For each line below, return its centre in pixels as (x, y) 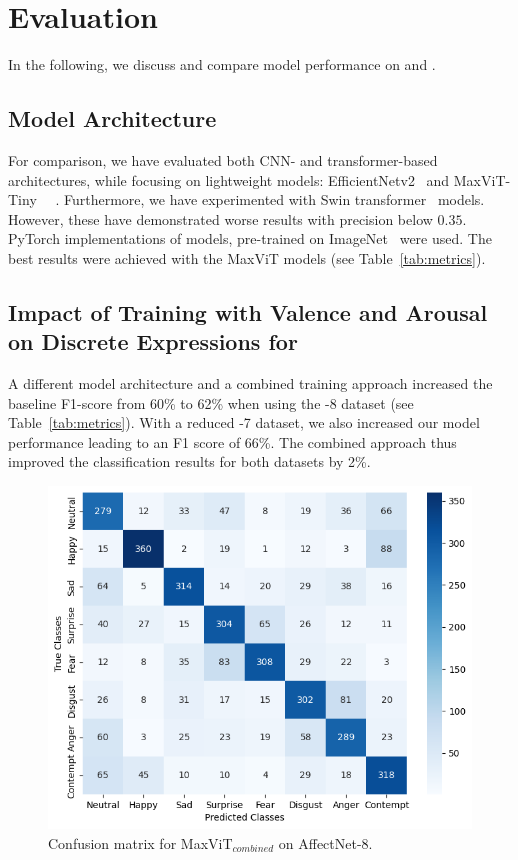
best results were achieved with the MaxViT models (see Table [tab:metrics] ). (247, 257)
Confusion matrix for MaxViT (140, 842)
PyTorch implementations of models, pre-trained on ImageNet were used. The (250, 238)
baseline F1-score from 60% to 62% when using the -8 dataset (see (211, 402)
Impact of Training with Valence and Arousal (248, 311)
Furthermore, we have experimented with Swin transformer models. (274, 199)
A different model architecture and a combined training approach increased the (250, 383)
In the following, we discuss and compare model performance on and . (222, 64)
